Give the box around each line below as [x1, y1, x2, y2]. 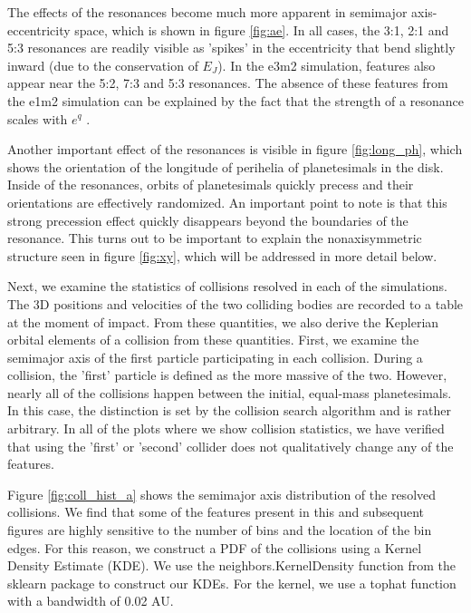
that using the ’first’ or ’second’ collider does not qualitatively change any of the [7, 436, 454, 455]
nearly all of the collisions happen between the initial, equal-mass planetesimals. [7, 383, 452, 402]
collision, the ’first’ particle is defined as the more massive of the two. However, [7, 365, 447, 384]
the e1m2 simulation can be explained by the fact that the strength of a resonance [7, 91, 464, 110]
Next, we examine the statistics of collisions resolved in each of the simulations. [7, 277, 447, 296]
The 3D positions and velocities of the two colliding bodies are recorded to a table [7, 294, 464, 313]
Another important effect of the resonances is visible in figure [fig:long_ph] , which [7, 140, 463, 159]
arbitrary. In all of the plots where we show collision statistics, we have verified [7, 419, 445, 438]
